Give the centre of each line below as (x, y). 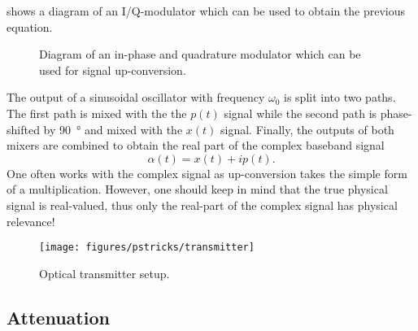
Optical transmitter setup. (104, 273)
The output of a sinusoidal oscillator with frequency (136, 97)
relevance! (31, 221)
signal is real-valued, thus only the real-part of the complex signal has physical (202, 205)
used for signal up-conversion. (113, 70)
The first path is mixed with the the (97, 113)
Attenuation (58, 317)
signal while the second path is (300, 113)
